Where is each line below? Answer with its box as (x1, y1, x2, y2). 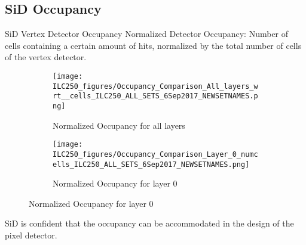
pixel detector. (5, 228, 57, 241)
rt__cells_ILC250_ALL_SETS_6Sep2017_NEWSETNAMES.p (53, 92, 258, 101)
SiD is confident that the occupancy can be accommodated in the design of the (5, 217, 294, 230)
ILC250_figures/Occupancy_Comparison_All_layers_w (53, 82, 258, 91)
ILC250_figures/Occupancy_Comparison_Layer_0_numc (53, 150, 258, 159)
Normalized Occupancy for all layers (53, 119, 185, 131)
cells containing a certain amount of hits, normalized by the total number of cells (5, 39, 302, 51)
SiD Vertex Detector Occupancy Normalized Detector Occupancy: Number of (5, 27, 289, 40)
